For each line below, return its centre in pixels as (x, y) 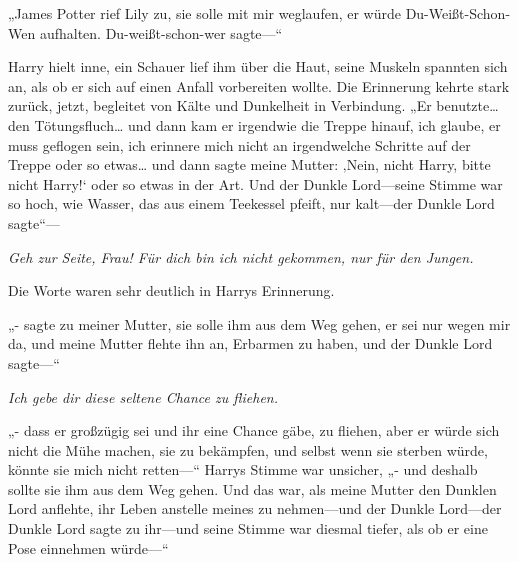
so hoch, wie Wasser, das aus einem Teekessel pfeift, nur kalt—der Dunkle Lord (251, 203)
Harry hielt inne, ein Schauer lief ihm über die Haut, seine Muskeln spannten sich (258, 66)
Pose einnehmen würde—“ (88, 547)
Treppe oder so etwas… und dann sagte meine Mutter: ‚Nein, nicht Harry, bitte (249, 164)
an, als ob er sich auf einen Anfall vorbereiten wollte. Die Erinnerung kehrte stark (259, 85)
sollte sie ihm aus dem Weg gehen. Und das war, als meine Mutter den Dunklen (252, 488)
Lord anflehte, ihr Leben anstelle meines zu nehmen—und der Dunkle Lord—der (255, 508)
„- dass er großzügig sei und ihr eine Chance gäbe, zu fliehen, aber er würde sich (254, 430)
